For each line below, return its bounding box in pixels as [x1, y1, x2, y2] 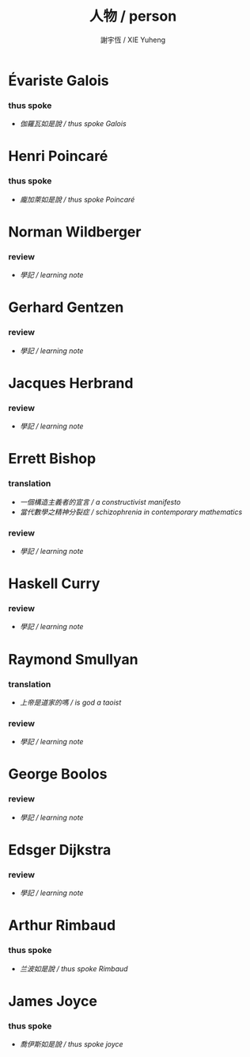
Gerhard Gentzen [8, 298, 124, 317]
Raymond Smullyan [8, 650, 138, 668]
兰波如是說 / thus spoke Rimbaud [19, 963, 128, 973]
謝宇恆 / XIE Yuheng [100, 35, 166, 44]
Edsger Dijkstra [8, 840, 112, 859]
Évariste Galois [8, 71, 109, 90]
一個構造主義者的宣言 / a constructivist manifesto [19, 497, 181, 506]
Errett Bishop [8, 450, 97, 468]
